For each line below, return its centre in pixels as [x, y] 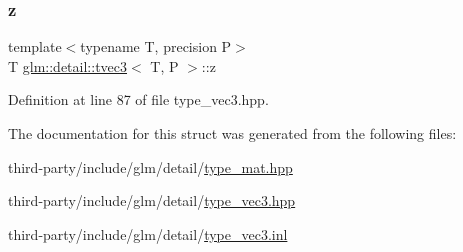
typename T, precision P [156, 46]
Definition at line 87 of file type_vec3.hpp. [138, 99]
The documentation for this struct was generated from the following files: [232, 133]
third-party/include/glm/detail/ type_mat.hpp [150, 166]
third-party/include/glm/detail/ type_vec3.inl [148, 233]
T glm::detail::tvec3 [68, 65]
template [35, 46]
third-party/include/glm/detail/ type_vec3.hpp [152, 200]
